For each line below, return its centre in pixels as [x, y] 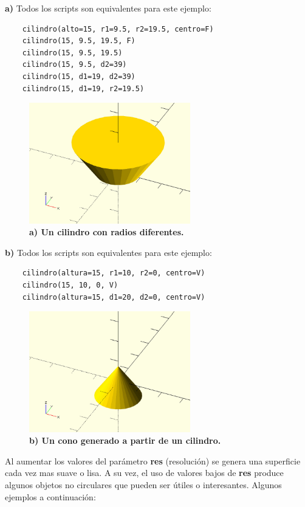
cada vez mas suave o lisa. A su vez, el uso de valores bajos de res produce [144, 473]
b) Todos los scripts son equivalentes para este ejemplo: [108, 252]
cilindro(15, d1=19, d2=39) [79, 76]
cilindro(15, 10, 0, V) [70, 285]
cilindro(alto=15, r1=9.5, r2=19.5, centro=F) [118, 29]
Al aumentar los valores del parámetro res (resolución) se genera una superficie [153, 460]
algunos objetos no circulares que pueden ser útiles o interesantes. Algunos [143, 484]
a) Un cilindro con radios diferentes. [107, 232]
